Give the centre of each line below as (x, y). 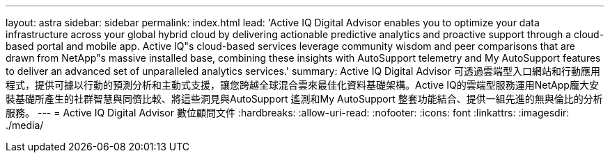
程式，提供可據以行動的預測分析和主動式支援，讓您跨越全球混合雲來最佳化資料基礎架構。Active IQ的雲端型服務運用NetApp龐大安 (302, 85)
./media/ (25, 125)
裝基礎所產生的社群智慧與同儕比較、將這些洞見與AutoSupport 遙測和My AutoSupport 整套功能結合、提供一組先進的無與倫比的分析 (304, 99)
